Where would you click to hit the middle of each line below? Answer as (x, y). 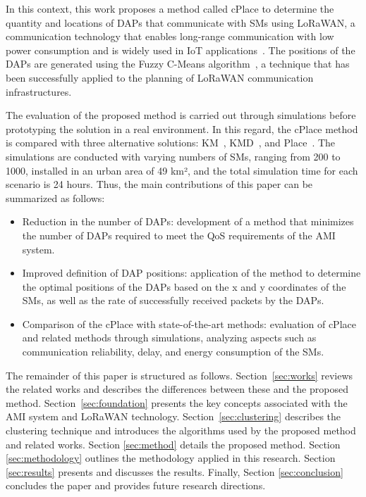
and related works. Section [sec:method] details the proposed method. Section (173, 444)
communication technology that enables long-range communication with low (170, 36)
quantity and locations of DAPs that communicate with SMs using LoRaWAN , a (181, 22)
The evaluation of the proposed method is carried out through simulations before (181, 115)
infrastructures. (39, 91)
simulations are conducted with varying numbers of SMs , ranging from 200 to (173, 156)
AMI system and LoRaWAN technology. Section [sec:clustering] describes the (173, 416)
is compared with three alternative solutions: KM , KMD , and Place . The (171, 143)
